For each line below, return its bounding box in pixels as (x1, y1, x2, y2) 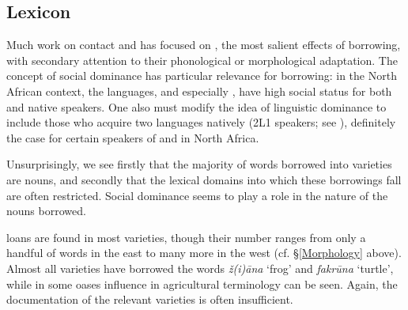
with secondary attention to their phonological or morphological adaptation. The (6, 51, 398, 68)
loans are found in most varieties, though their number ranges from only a (6, 229, 366, 245)
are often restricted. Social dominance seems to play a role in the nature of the (6, 187, 388, 203)
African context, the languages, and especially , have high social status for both (6, 82, 392, 99)
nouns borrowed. (6, 202, 86, 219)
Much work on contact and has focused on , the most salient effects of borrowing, (6, 36, 401, 53)
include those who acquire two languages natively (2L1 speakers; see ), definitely (6, 114, 396, 130)
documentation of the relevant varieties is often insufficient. (6, 291, 293, 308)
